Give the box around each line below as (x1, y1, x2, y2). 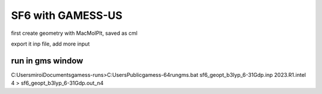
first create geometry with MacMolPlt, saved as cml (11, 30, 138, 37)
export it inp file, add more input (11, 40, 90, 47)
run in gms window (11, 56, 83, 66)
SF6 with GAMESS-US (11, 9, 123, 22)
